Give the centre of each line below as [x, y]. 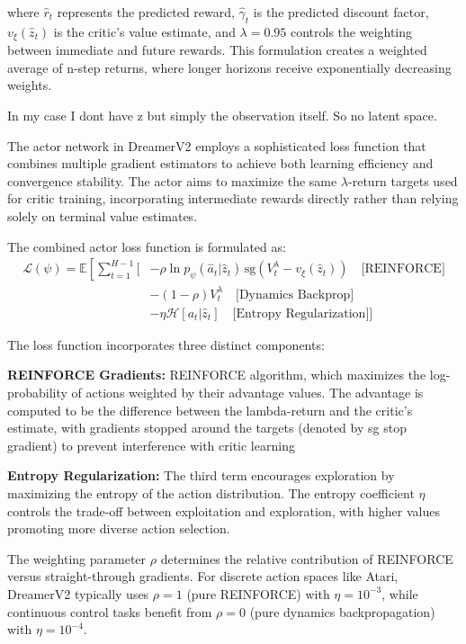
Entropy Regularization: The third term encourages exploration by [201, 475]
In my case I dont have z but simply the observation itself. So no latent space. [222, 116]
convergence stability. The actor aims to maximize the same [172, 180]
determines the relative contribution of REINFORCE [307, 558]
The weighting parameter [77, 558]
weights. [30, 85]
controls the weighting [351, 31]
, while [400, 593]
